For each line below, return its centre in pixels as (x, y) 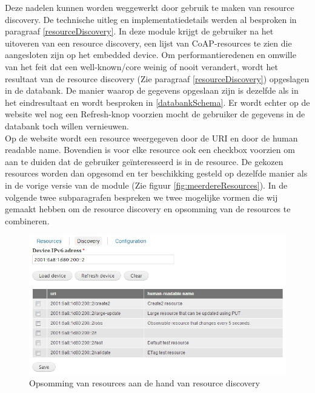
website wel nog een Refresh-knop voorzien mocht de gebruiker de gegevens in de (155, 114)
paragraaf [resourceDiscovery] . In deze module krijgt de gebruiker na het (139, 31)
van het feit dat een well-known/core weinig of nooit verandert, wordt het (141, 66)
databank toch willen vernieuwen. (67, 125)
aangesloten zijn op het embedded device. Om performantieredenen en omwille (151, 55)
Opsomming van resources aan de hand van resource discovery (144, 383)
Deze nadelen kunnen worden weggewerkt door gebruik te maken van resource (150, 7)
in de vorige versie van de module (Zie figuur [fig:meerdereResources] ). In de (146, 185)
